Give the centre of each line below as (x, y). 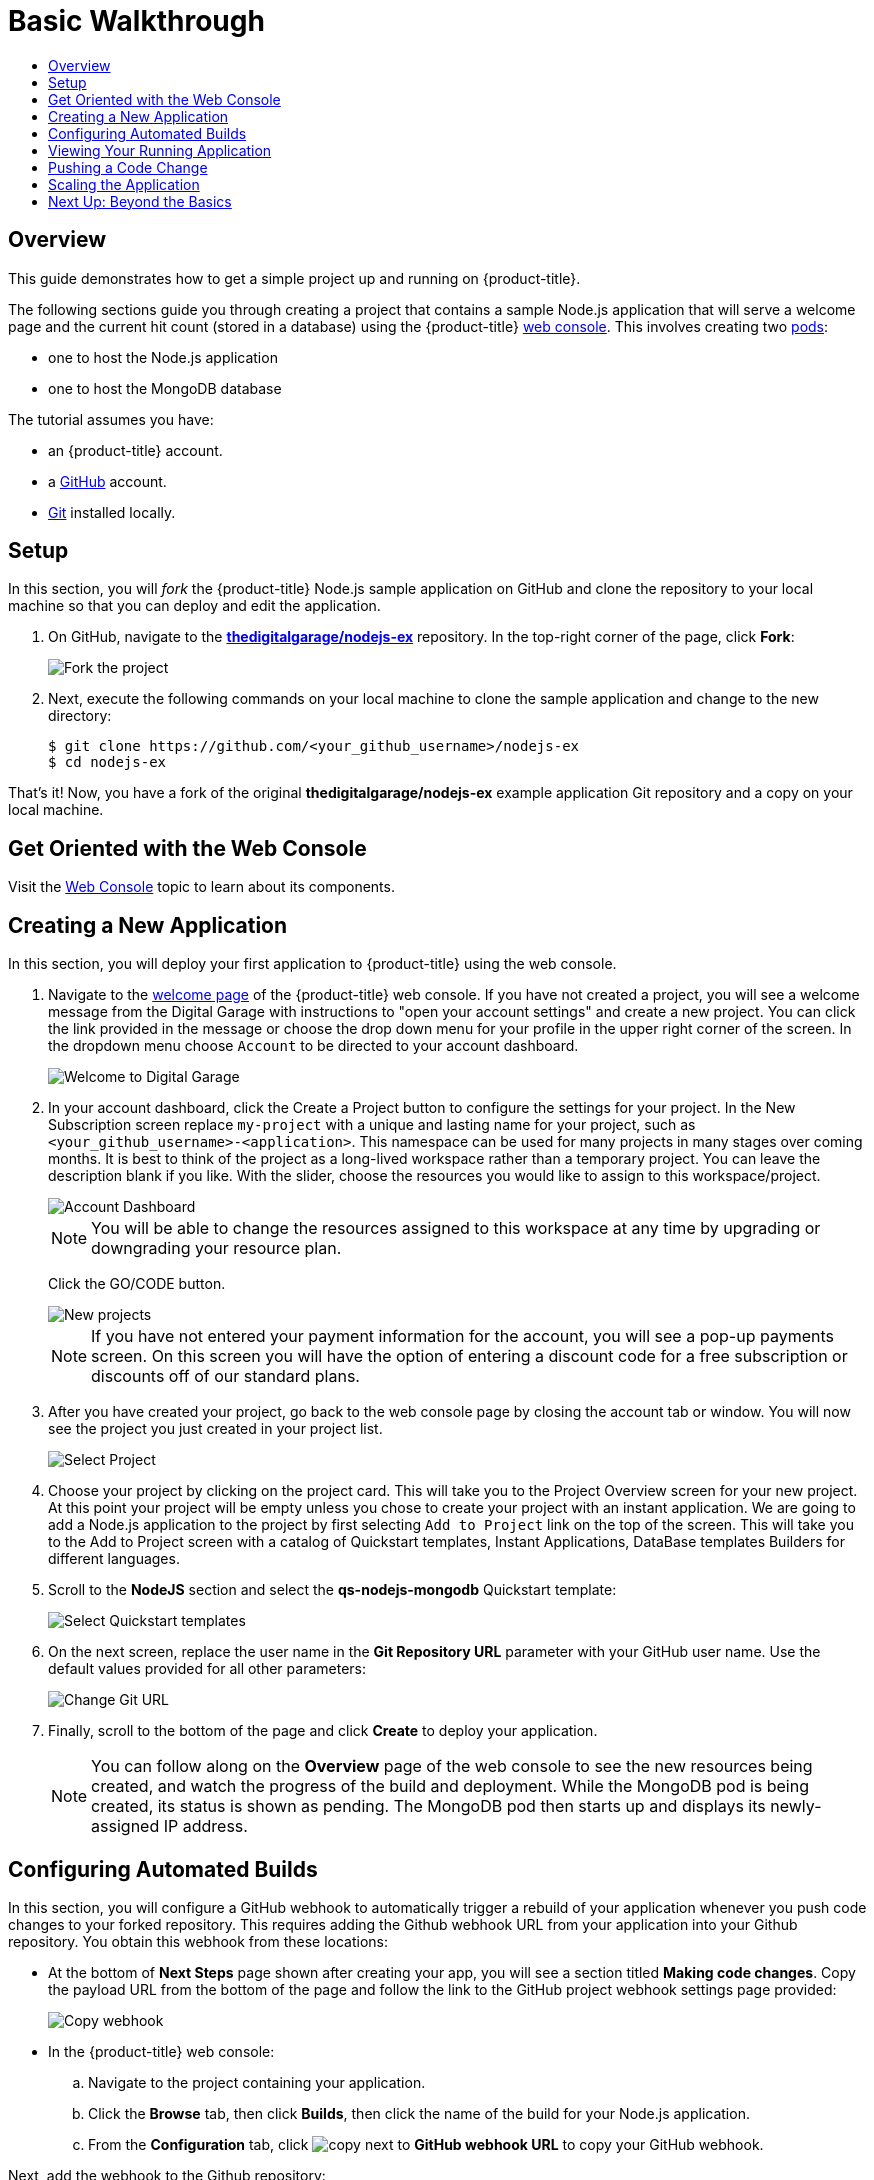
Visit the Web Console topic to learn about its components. (201, 887)
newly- (796, 1806)
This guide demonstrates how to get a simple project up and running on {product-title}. (294, 278)
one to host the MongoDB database (165, 388)
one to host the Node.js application (163, 357)
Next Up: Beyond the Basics (140, 201)
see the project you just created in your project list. (215, 1429)
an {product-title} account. (135, 450)
